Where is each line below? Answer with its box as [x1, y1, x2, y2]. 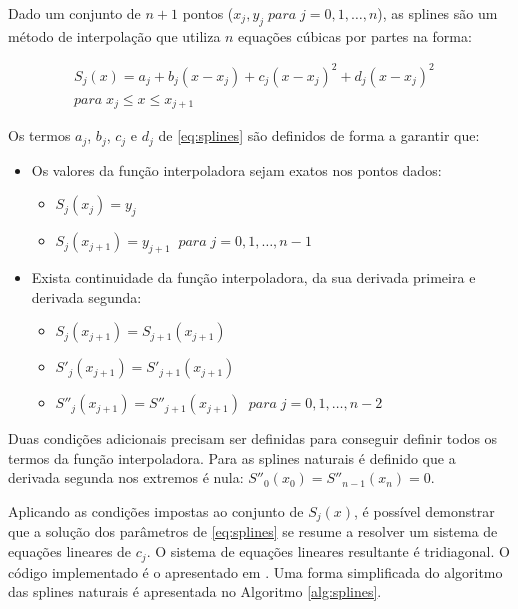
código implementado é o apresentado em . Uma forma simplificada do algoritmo [8, 561, 503, 582]
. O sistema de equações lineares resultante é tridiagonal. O [146, 541, 510, 562]
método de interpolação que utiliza [8, 25, 221, 46]
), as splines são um [377, 3, 498, 23]
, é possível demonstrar [354, 501, 495, 522]
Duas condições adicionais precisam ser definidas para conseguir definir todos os [8, 428, 498, 449]
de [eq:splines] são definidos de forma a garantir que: [158, 125, 480, 146]
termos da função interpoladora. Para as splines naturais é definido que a [8, 447, 456, 468]
